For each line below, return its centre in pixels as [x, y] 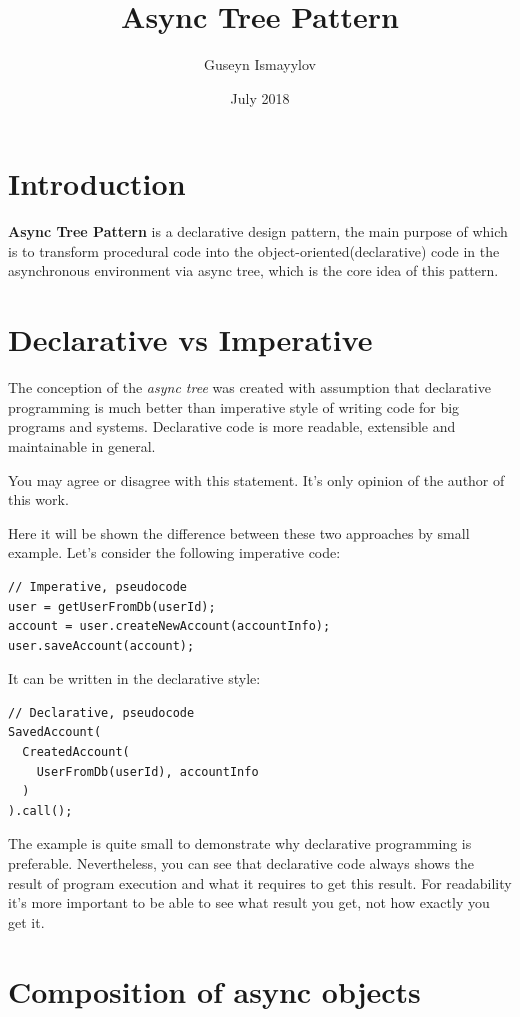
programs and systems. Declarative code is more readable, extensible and [232, 426]
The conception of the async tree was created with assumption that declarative [249, 387]
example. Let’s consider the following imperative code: [174, 552]
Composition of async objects [214, 990]
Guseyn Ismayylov [260, 64]
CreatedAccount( [76, 752]
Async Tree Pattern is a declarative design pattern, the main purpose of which [258, 231]
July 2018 [260, 97]
